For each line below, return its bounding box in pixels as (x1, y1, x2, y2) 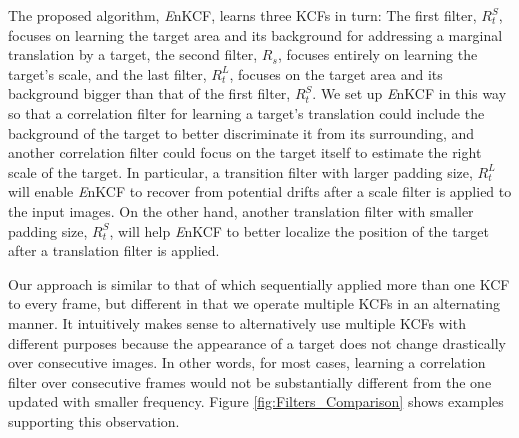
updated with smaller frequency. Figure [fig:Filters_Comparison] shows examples (8, 391, 504, 412)
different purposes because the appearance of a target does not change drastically (8, 332, 506, 353)
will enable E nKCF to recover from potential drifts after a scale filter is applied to (8, 181, 512, 202)
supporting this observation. (8, 410, 180, 431)
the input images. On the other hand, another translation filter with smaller (8, 200, 474, 221)
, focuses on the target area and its (229, 63, 443, 84)
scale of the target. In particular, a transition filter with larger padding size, (8, 161, 473, 182)
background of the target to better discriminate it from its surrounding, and (8, 122, 475, 143)
